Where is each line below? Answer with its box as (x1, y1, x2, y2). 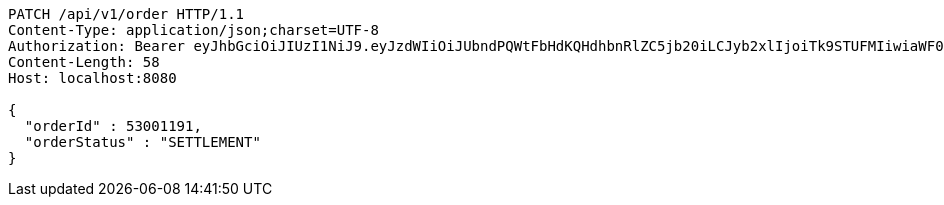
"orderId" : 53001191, (24, 118, 202, 134)
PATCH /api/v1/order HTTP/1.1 (8, 6, 245, 22)
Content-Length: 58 (8, 54, 160, 70)
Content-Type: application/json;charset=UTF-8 (8, 22, 379, 38)
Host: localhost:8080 (8, 70, 177, 86)
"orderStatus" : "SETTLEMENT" (24, 134, 261, 150)
